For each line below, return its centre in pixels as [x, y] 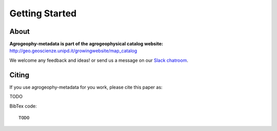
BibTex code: [23, 106]
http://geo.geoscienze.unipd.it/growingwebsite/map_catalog [73, 51]
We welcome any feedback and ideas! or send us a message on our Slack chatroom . [99, 60]
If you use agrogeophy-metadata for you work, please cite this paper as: [86, 87]
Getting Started [43, 13]
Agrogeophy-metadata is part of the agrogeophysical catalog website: [86, 44]
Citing [19, 75]
